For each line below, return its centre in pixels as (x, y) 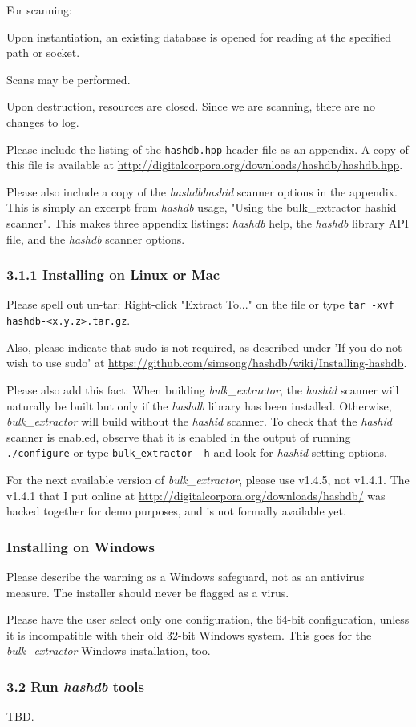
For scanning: (39, 10)
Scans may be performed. (69, 79)
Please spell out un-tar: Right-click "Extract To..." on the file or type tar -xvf (200, 304)
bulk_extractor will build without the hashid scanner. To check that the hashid (199, 421)
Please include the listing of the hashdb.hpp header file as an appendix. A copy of (208, 149)
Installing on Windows (81, 546)
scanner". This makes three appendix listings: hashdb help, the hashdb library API (208, 223)
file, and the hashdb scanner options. (96, 238)
